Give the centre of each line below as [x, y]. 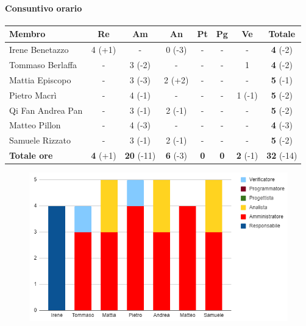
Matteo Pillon [35, 125]
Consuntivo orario [44, 8]
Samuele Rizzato [40, 140]
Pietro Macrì [33, 95]
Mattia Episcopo [40, 79]
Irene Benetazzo [39, 50]
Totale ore [31, 155]
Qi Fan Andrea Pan [46, 110]
